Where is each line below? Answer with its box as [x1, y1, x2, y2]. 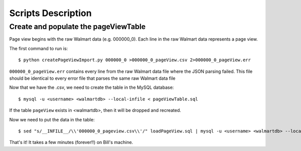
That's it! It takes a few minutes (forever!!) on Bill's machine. [9, 139, 133, 145]
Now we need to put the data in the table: [9, 116, 95, 122]
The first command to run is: [9, 45, 68, 51]
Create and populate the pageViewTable [9, 22, 146, 31]
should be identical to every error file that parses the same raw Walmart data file [9, 75, 176, 81]
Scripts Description [9, 8, 92, 19]
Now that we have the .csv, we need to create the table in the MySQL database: [9, 84, 174, 90]
